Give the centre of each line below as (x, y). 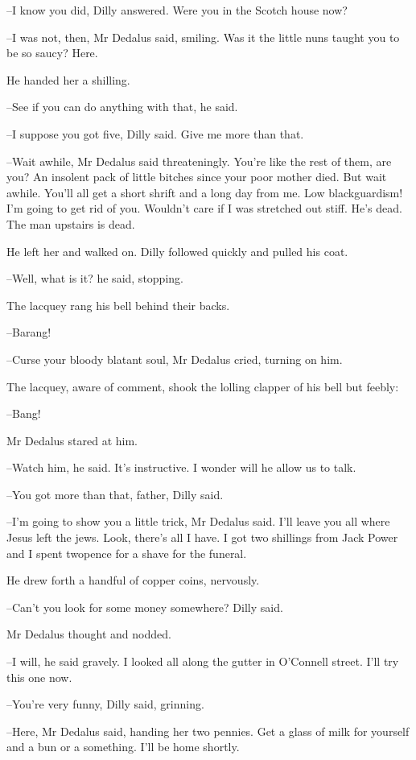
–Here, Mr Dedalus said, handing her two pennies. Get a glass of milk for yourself (208, 731)
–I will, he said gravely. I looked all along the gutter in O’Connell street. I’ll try (203, 661)
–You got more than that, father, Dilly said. (115, 494)
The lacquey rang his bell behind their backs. (118, 305)
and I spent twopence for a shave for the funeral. (127, 553)
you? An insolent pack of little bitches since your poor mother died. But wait (197, 177)
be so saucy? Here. (52, 53)
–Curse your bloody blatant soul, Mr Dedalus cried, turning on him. (175, 359)
